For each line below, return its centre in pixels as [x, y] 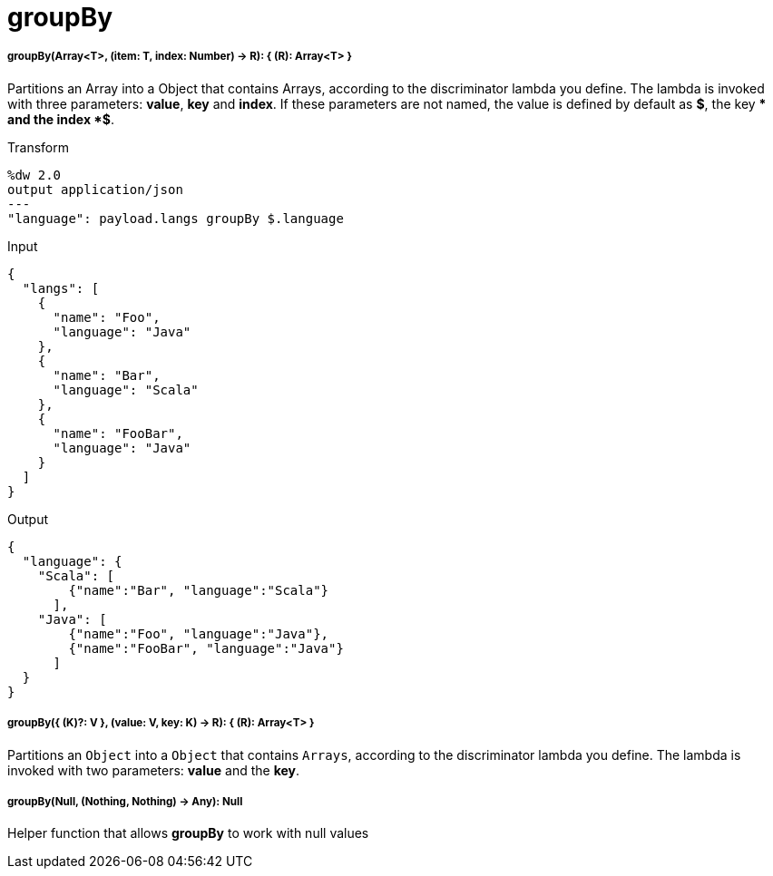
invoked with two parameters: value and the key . [153, 770]
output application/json [95, 189]
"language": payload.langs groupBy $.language [176, 218]
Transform [38, 147]
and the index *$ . [61, 119]
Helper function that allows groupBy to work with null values [188, 833]
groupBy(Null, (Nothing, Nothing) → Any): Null [125, 801]
